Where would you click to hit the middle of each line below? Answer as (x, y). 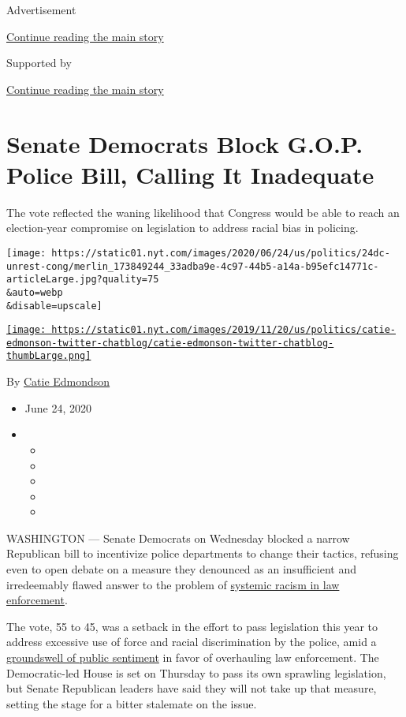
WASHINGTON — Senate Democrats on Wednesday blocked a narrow (178, 538)
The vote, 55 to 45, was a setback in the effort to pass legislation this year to (192, 626)
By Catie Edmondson (58, 381)
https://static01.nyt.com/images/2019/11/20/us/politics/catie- (223, 330)
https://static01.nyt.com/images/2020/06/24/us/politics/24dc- (221, 253)
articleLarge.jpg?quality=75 (83, 280)
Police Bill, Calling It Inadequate (190, 174)
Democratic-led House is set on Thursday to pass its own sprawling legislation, (196, 672)
